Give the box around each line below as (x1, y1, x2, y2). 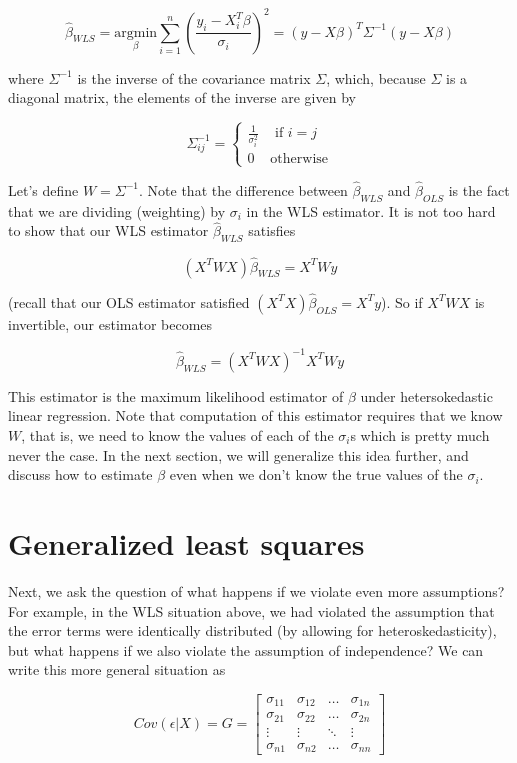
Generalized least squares (8, 522, 365, 563)
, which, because (326, 67, 426, 88)
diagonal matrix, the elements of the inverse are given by (8, 87, 356, 108)
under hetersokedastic (360, 385, 493, 406)
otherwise (270, 152, 329, 167)
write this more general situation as (8, 659, 226, 680)
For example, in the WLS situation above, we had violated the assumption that (8, 600, 495, 621)
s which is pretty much (350, 425, 490, 445)
